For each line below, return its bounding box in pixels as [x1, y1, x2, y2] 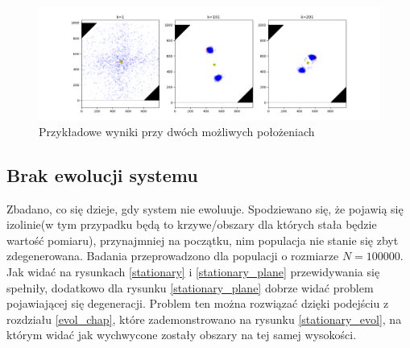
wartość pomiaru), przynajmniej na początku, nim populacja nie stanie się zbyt [6, 231, 399, 248]
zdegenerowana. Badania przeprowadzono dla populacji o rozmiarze [6, 247, 339, 264]
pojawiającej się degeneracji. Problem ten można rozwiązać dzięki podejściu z [6, 295, 389, 312]
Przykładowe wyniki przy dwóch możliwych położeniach [39, 122, 315, 139]
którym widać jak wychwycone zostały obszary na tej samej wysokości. [6, 326, 357, 343]
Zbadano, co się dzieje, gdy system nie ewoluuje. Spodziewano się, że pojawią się [6, 200, 404, 217]
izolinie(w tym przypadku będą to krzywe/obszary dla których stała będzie [6, 216, 377, 233]
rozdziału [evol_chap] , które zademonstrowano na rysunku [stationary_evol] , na [6, 310, 402, 327]
